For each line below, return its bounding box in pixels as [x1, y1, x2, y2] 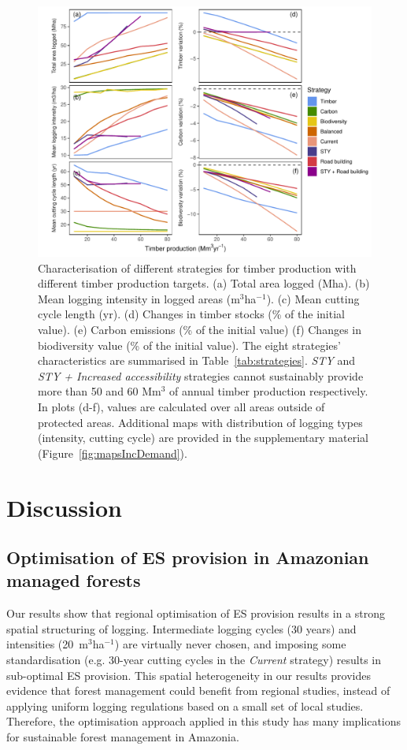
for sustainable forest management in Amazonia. [6, 729, 239, 745]
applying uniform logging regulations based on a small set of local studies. [6, 697, 364, 714]
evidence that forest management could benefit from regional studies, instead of [6, 682, 390, 699]
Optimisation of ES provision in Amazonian [6, 545, 369, 570]
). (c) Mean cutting [266, 290, 360, 306]
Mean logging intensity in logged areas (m [38, 290, 240, 306]
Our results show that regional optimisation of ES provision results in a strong [6, 605, 385, 622]
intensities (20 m [6, 636, 88, 652]
